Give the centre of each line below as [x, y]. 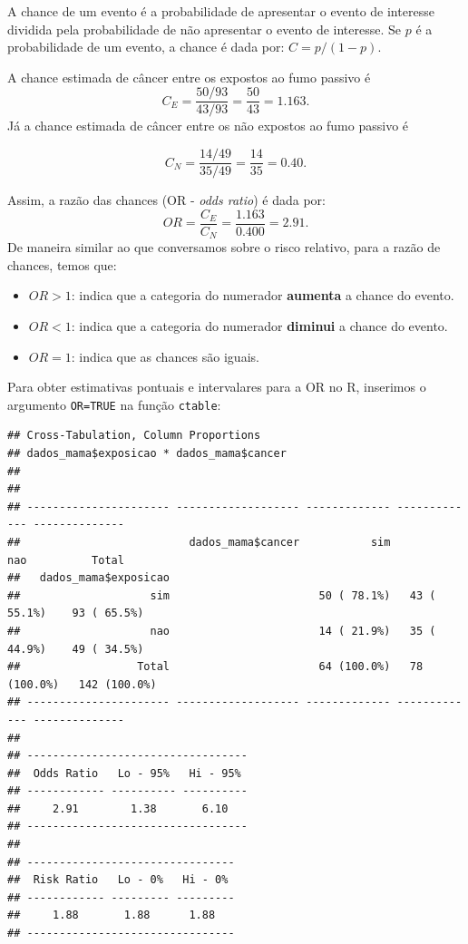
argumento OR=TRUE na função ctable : [114, 404]
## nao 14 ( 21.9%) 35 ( [222, 631]
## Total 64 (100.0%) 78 [215, 667]
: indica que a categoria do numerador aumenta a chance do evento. [263, 295]
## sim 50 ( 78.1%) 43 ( [222, 595]
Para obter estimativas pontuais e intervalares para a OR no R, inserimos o [217, 387]
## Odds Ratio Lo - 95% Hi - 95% [124, 773]
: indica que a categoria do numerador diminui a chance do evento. [259, 325]
